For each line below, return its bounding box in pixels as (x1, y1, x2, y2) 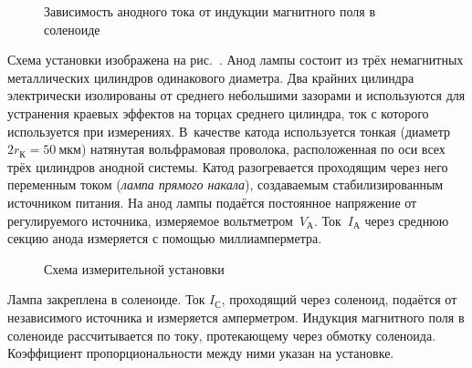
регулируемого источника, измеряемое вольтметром (7, 210, 293, 230)
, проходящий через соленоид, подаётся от (221, 290, 457, 309)
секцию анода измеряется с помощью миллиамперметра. (7, 229, 322, 248)
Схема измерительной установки (44, 259, 225, 278)
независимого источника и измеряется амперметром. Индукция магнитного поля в (7, 307, 465, 326)
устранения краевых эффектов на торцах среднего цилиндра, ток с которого (7, 103, 429, 122)
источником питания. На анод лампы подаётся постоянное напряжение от (7, 192, 417, 211)
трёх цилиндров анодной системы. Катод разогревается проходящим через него (7, 157, 448, 176)
